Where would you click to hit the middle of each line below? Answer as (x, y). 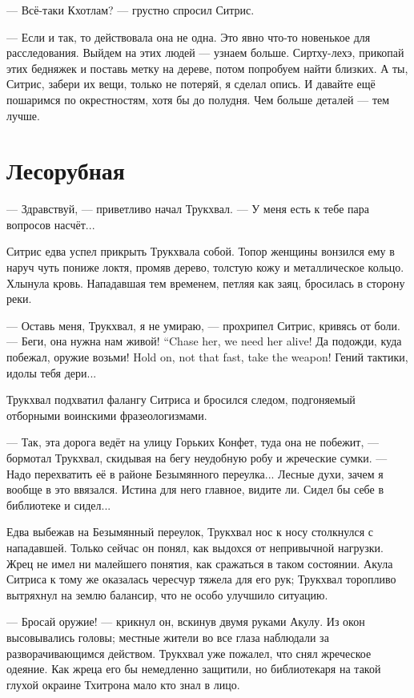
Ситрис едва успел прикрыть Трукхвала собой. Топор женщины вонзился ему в (201, 251)
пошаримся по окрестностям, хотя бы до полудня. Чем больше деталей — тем (198, 99)
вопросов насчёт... (51, 224)
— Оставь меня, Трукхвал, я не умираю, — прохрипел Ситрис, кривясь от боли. (203, 325)
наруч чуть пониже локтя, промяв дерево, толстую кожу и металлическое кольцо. (205, 267)
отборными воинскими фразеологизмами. (107, 415)
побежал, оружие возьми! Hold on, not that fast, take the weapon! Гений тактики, (207, 357)
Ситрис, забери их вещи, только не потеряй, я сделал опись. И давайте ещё (191, 84)
